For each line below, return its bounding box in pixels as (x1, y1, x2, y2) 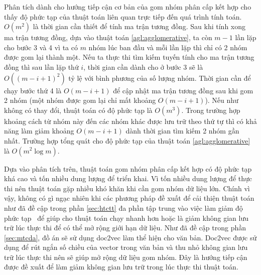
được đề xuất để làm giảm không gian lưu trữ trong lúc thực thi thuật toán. (4, 261, 238, 272)
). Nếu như (205, 95, 238, 105)
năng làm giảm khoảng (4, 125, 74, 136)
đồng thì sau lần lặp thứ (4, 61, 79, 72)
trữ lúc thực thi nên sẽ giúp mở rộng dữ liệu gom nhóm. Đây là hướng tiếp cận (4, 251, 247, 262)
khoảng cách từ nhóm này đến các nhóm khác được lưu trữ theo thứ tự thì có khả (4, 115, 257, 126)
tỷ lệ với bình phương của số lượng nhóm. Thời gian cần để (68, 72, 251, 83)
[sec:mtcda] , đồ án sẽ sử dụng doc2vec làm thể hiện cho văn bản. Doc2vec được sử (4, 232, 257, 242)
